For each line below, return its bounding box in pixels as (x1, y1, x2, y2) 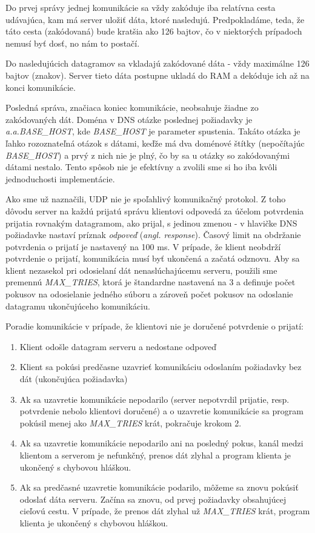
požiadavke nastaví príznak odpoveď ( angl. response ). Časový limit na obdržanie (5, 228, 301, 241)
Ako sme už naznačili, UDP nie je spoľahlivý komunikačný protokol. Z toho (5, 193, 286, 205)
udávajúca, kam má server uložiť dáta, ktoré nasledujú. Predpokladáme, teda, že (5, 13, 305, 25)
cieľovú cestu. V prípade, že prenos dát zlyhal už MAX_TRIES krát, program (19, 505, 310, 517)
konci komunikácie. (5, 81, 76, 93)
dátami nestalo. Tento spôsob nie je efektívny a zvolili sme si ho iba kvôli (5, 161, 277, 173)
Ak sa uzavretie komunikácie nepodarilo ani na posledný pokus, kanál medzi (19, 437, 303, 449)
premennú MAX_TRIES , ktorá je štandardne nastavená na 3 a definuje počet (5, 276, 296, 288)
